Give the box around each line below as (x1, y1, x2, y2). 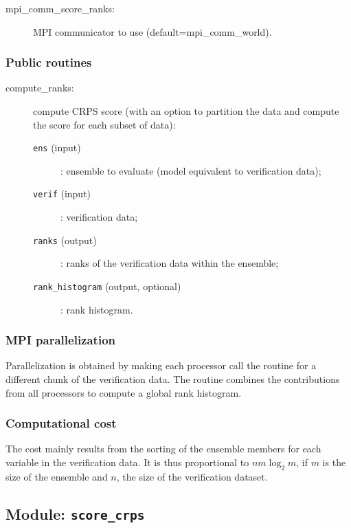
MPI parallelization (5, 331, 116, 349)
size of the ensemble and (5, 469, 108, 483)
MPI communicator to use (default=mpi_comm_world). (33, 24, 272, 38)
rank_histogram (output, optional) (33, 278, 181, 293)
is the (322, 455, 346, 469)
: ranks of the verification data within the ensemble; (60, 256, 279, 270)
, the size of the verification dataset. (116, 469, 268, 483)
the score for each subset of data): (33, 117, 176, 131)
